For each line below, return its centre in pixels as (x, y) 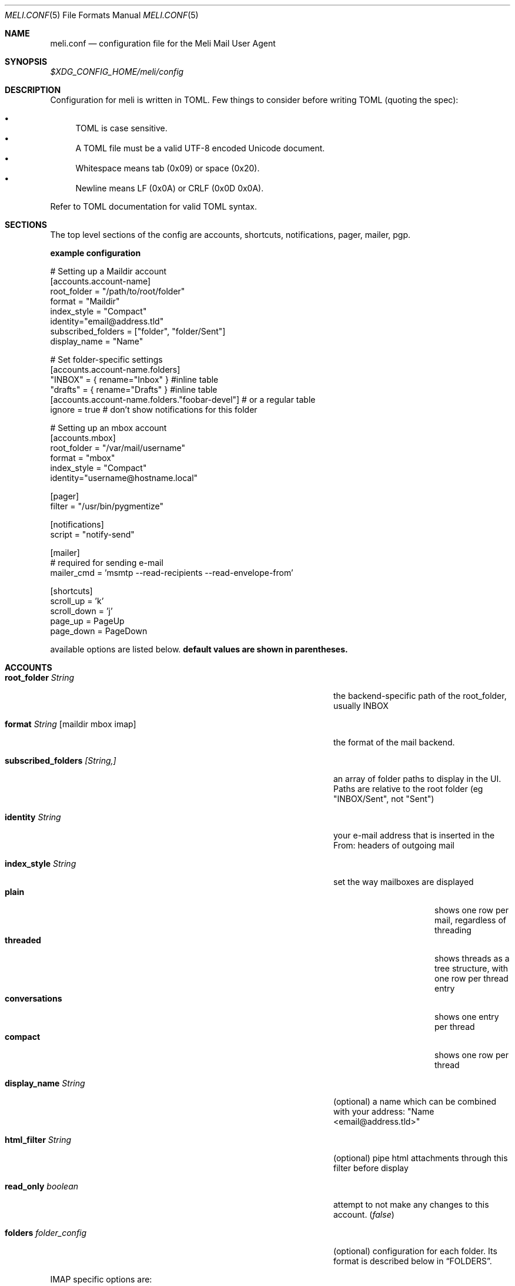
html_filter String (38, 1140)
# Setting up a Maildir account (108, 271)
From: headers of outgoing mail (394, 845)
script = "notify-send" (92, 534)
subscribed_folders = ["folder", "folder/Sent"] (138, 331)
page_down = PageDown (99, 631)
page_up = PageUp (87, 621)
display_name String (45, 1083)
